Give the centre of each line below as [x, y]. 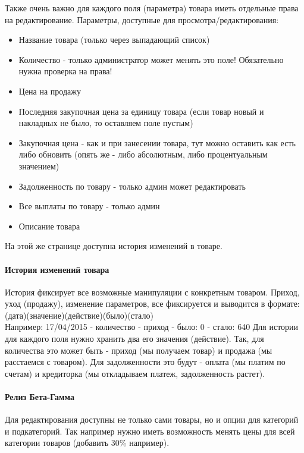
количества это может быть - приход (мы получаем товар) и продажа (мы [139, 350]
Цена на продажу [50, 91]
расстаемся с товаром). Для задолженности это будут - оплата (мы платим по [145, 362]
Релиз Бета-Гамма [40, 397]
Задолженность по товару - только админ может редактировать [132, 186]
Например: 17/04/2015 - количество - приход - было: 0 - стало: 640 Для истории [152, 327]
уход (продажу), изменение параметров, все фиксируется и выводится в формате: [152, 303]
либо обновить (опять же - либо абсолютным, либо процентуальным [143, 154]
